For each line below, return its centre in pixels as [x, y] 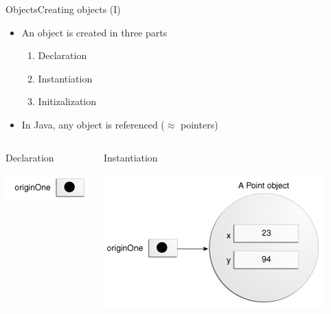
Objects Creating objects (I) [63, 9]
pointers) [199, 124]
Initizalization [67, 101]
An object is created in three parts [94, 32]
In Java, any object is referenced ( [93, 124]
